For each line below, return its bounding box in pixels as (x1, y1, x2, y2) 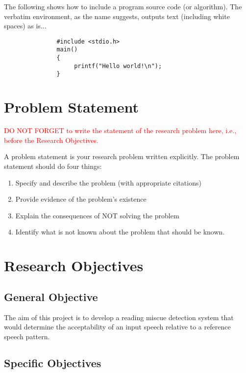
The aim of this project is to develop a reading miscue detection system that (4, 312, 234, 322)
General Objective (4, 289, 98, 304)
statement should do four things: (4, 161, 102, 171)
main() (56, 46, 78, 53)
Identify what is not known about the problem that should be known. (15, 227, 225, 237)
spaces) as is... (4, 21, 47, 31)
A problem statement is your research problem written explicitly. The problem (4, 151, 240, 162)
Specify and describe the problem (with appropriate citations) (15, 177, 201, 187)
